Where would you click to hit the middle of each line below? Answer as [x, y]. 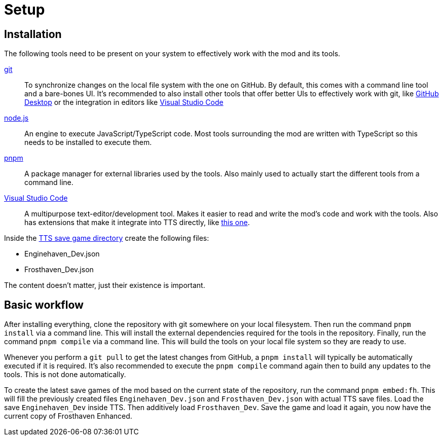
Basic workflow [44, 305]
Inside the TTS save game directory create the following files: [107, 238]
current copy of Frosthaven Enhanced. [68, 416]
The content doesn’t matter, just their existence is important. [105, 285]
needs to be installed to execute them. [88, 142]
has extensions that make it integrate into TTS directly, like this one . [137, 223]
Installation [33, 34]
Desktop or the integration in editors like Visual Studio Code [124, 102]
